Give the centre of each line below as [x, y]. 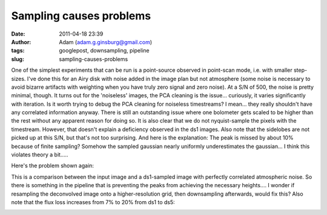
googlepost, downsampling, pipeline [104, 51]
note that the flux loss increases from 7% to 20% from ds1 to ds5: [93, 202]
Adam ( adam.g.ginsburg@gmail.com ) [106, 42]
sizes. [18, 79]
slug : [18, 59]
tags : [18, 51]
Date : [18, 34]
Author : [21, 42]
